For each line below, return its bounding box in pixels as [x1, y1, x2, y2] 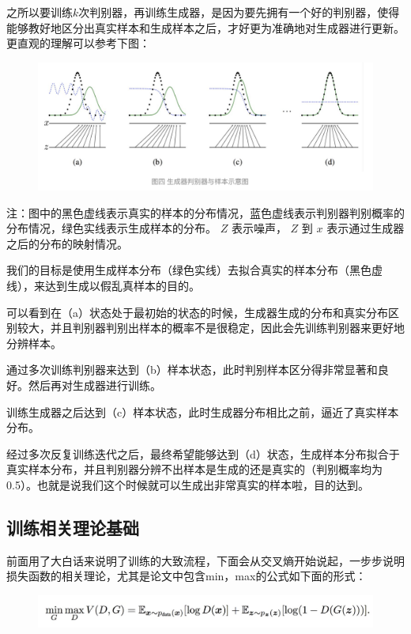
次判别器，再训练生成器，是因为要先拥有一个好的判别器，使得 [78, 4, 400, 20]
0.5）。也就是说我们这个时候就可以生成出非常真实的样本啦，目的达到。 [6, 477, 369, 492]
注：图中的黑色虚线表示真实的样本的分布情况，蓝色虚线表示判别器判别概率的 [6, 204, 405, 221]
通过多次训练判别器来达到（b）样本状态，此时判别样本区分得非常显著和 [6, 361, 378, 378]
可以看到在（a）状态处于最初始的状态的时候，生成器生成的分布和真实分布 [6, 304, 388, 320]
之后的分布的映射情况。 [6, 235, 128, 251]
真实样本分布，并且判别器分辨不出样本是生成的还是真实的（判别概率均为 [6, 461, 383, 477]
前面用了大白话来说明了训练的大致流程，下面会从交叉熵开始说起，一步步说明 [6, 552, 405, 568]
